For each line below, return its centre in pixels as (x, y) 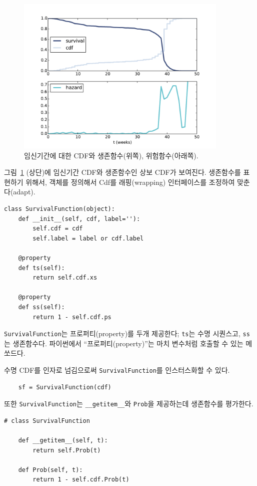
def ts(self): (41, 268)
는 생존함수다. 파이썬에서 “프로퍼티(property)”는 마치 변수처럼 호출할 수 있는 (124, 343)
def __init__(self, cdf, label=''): (79, 219)
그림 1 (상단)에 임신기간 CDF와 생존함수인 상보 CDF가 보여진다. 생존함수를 (122, 172)
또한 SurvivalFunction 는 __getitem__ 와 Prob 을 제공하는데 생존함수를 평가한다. (129, 404)
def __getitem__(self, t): (63, 441)
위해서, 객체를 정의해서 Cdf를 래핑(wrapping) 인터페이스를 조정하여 (130, 182)
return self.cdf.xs (65, 278)
